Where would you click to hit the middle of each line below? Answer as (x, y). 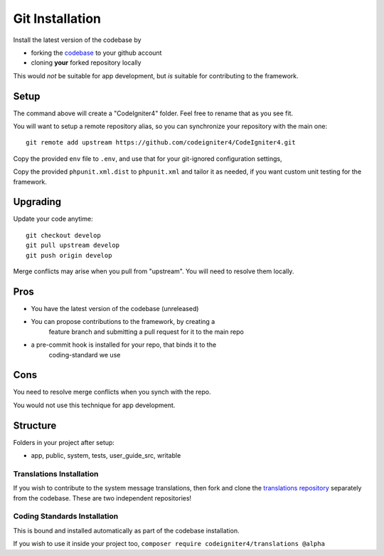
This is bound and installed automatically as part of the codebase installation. (126, 530)
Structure (35, 425)
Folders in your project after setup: (64, 442)
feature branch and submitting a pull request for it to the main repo (146, 332)
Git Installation (57, 19)
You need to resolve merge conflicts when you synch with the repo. (112, 392)
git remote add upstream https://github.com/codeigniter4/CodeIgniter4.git (161, 143)
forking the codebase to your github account (96, 53)
